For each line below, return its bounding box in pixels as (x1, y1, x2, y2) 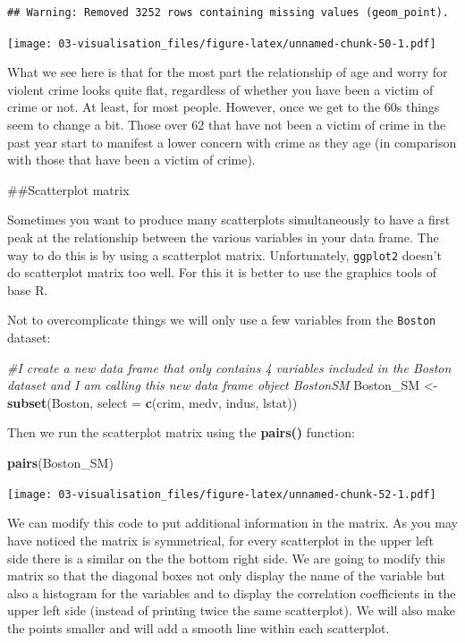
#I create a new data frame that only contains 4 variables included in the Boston (7, 358, 452, 376)
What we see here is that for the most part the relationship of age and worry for (7, 63, 448, 81)
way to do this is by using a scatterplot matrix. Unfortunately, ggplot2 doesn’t (7, 245, 442, 264)
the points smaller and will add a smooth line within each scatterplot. (7, 618, 390, 637)
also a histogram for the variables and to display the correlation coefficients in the (7, 583, 456, 602)
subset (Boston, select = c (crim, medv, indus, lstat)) (7, 393, 298, 411)
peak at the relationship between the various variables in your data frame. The (7, 228, 439, 246)
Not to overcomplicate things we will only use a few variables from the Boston (7, 310, 436, 329)
